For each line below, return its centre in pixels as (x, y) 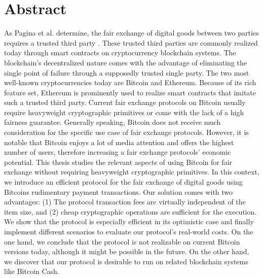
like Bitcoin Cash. (32, 271)
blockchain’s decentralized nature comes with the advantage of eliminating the (125, 62)
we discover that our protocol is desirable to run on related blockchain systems (126, 261)
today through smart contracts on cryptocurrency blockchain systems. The (120, 53)
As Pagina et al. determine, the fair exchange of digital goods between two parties (131, 33)
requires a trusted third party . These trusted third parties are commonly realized (131, 42)
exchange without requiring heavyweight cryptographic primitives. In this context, (132, 172)
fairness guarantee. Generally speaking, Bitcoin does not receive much (112, 122)
